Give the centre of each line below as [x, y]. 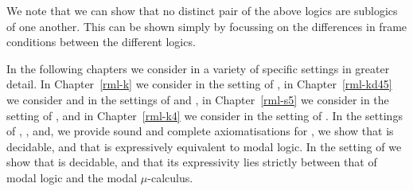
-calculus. [170, 177]
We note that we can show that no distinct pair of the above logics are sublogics [202, 10]
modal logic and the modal [72, 177]
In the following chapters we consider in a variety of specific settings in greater [198, 68]
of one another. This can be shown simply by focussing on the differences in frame [207, 26]
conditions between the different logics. [101, 42]
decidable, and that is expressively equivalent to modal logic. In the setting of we [204, 146]
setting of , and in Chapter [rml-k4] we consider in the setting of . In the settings [205, 115]
